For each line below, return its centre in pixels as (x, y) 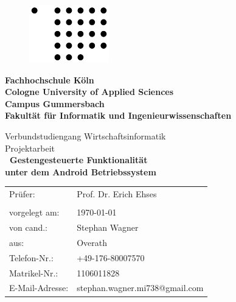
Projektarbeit (30, 148)
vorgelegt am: (34, 212)
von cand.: (29, 227)
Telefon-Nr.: (31, 257)
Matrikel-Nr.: (34, 272)
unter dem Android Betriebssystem (81, 171)
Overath (92, 242)
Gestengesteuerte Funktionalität (79, 160)
